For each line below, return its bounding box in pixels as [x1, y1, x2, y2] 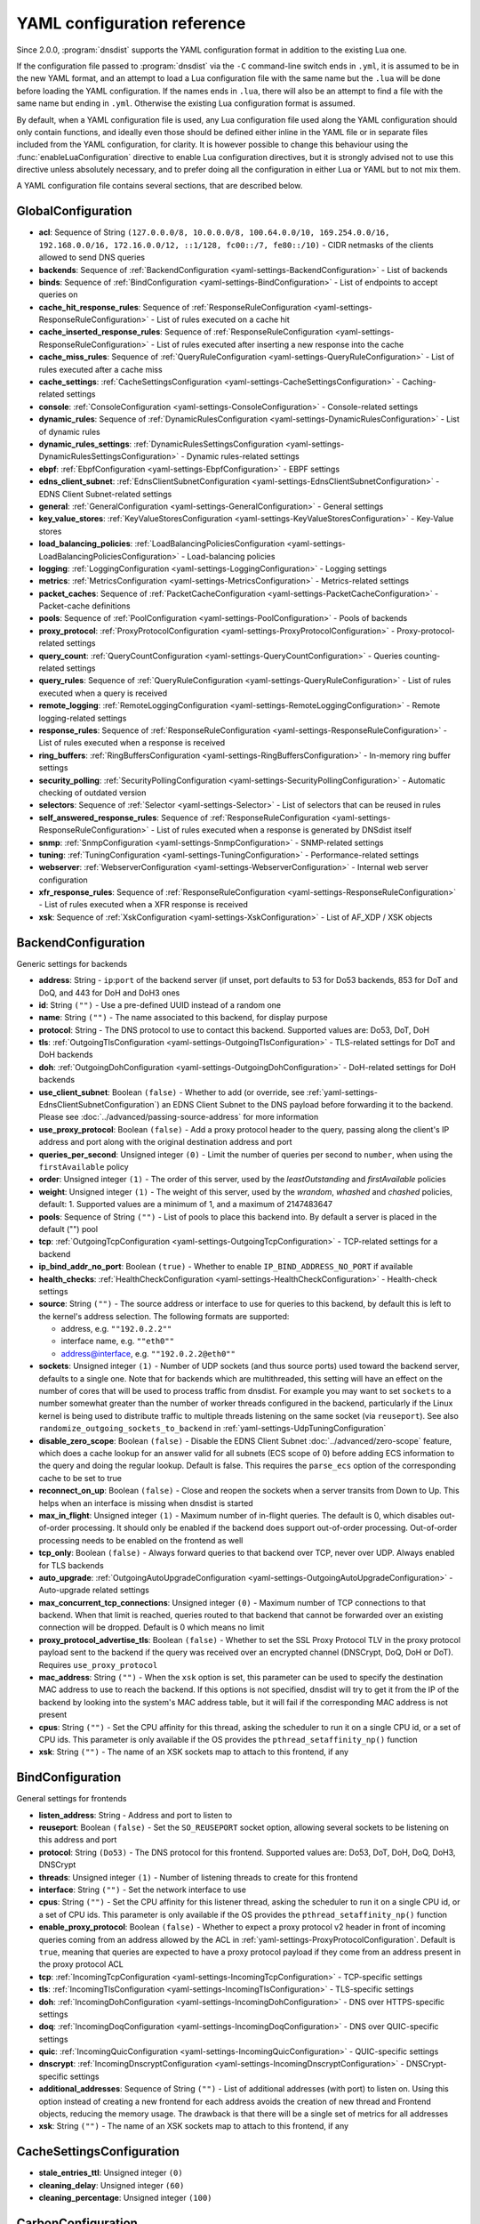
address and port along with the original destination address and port [38, 1137, 292, 1148]
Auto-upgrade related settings [38, 1584, 150, 1596]
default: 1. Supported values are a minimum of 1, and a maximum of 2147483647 [38, 1199, 333, 1210]
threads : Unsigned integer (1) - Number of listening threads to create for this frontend [38, 1872, 358, 1882]
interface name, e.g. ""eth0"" [60, 1335, 175, 1347]
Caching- [401, 376, 436, 387]
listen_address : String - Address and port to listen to [38, 1809, 233, 1820]
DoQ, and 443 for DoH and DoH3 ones [38, 987, 180, 998]
